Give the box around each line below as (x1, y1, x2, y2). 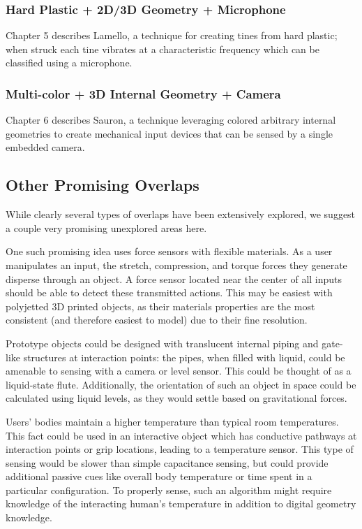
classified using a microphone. (6, 55, 133, 70)
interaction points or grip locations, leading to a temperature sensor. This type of (6, 442, 354, 456)
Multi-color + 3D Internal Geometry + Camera (6, 85, 281, 102)
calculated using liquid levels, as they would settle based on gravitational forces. (6, 391, 347, 405)
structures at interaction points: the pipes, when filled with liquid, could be (23, 349, 345, 364)
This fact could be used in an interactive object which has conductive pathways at (6, 428, 357, 442)
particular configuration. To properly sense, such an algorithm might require (6, 482, 332, 497)
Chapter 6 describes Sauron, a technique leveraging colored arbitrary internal (6, 113, 336, 127)
